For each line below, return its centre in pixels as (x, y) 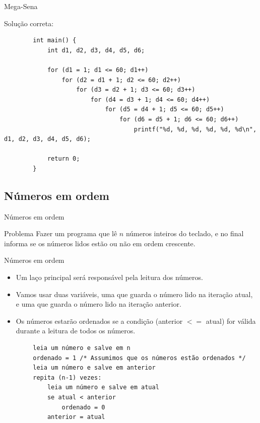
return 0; (63, 159)
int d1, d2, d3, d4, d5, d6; (96, 50)
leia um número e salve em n (82, 348)
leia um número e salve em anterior (94, 368)
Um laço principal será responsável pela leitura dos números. (109, 277)
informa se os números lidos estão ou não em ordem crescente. (100, 243)
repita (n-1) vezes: (67, 377)
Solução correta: (29, 23)
